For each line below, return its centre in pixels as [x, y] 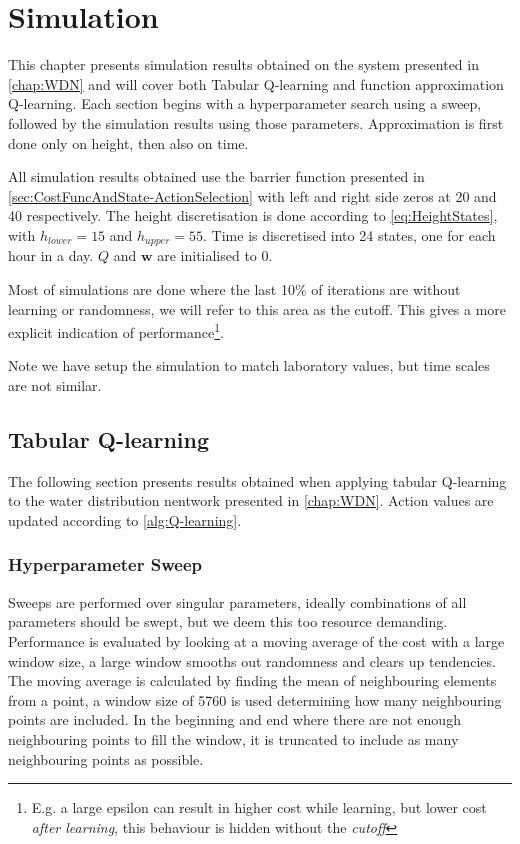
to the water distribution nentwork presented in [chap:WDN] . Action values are [251, 500]
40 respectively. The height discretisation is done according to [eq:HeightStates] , [253, 215]
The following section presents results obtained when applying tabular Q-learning [257, 480]
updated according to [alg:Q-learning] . [125, 519]
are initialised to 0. [215, 255]
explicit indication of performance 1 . [116, 330]
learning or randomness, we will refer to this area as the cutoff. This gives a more [257, 308]
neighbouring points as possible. [106, 758]
